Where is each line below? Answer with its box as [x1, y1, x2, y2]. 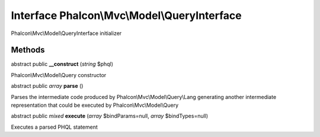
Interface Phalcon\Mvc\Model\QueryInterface [11, 9, 242, 22]
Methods [11, 45, 45, 55]
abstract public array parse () [11, 82, 84, 90]
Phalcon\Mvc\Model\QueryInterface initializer [11, 30, 122, 37]
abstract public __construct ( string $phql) [11, 60, 114, 68]
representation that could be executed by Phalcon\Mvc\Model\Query [11, 101, 179, 109]
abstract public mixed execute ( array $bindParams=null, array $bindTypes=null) [11, 113, 209, 120]
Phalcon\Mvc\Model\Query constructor [11, 71, 107, 78]
